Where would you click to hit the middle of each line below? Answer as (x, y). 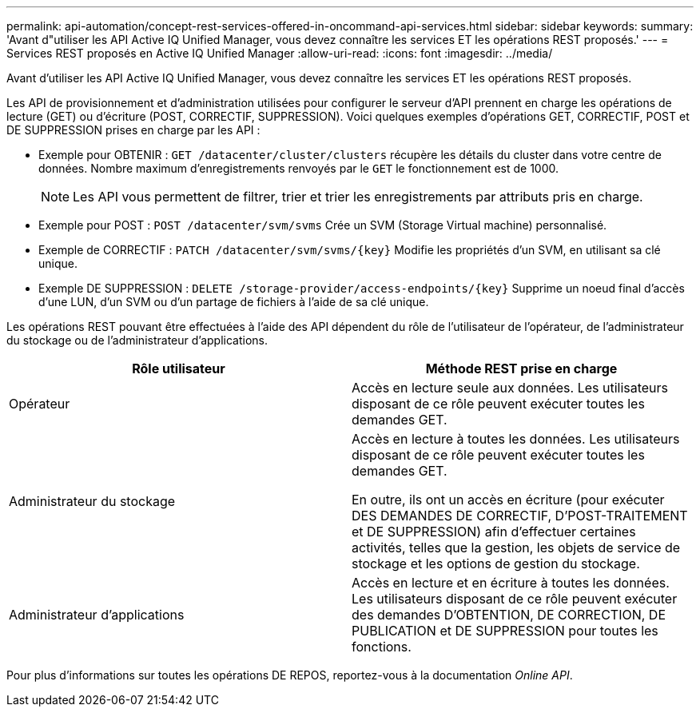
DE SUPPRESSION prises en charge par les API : (133, 130)
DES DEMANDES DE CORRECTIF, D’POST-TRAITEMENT (520, 516)
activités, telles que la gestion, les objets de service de (516, 548)
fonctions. (382, 647)
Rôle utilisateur (179, 368)
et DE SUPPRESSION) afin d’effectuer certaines (494, 532)
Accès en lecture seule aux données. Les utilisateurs (510, 388)
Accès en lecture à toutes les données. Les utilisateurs (516, 439)
